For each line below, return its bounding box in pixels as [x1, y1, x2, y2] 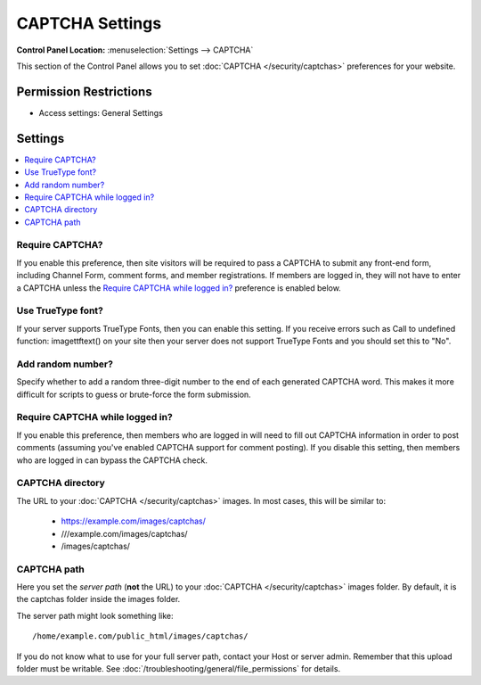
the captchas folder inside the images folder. [16, 594, 181, 605]
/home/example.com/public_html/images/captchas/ [32, 631, 249, 641]
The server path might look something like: [16, 610, 174, 621]
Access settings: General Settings [38, 107, 164, 118]
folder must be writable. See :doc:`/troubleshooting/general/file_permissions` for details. [16, 664, 341, 674]
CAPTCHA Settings [16, 13, 162, 33]
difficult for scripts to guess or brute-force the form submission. [16, 389, 251, 400]
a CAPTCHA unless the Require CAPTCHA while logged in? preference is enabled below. [16, 282, 342, 293]
